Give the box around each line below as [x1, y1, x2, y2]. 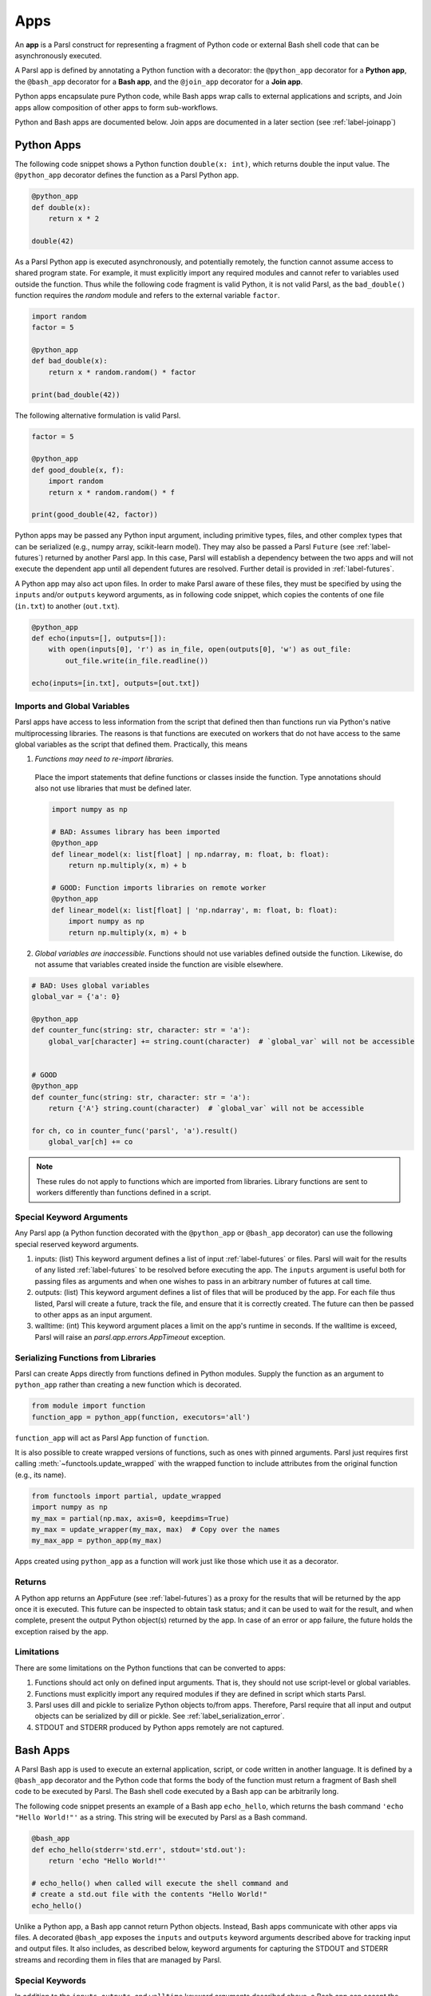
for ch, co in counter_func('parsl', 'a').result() [31, 1126, 239, 1135]
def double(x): [31, 203, 91, 212]
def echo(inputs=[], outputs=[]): [31, 634, 167, 643]
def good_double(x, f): [31, 465, 125, 474]
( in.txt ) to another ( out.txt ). [14, 601, 120, 611]
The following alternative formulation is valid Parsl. [14, 410, 181, 420]
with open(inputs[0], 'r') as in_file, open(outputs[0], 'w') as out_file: [48, 645, 352, 654]
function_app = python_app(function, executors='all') [31, 1412, 251, 1421]
